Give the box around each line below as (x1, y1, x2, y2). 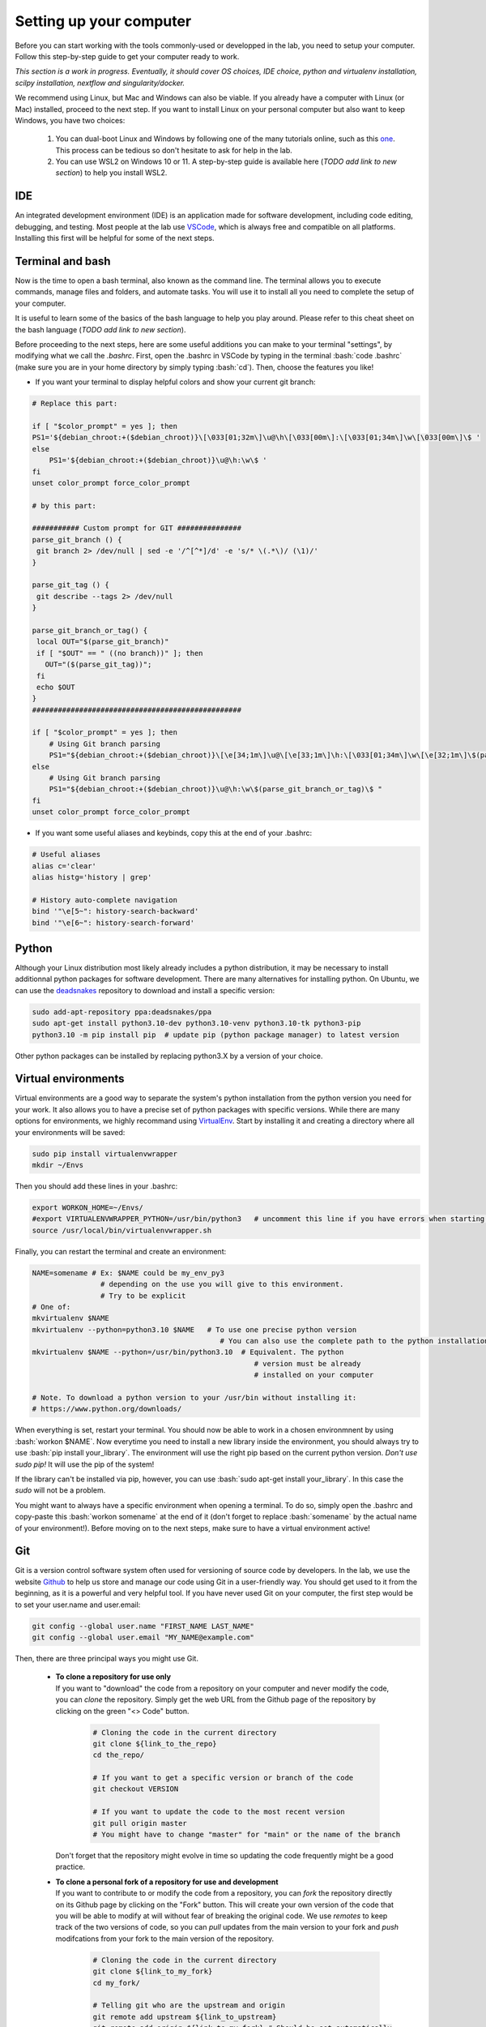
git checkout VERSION (92, 1785, 179, 1793)
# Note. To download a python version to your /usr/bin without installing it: (32, 1393, 357, 1403)
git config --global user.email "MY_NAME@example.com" (32, 1632, 254, 1642)
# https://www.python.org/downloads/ (32, 1404, 182, 1414)
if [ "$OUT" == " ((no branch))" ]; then (36, 649, 203, 658)
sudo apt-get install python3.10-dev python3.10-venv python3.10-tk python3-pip (32, 1018, 361, 1028)
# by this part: (32, 501, 97, 510)
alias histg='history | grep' (32, 872, 152, 881)
